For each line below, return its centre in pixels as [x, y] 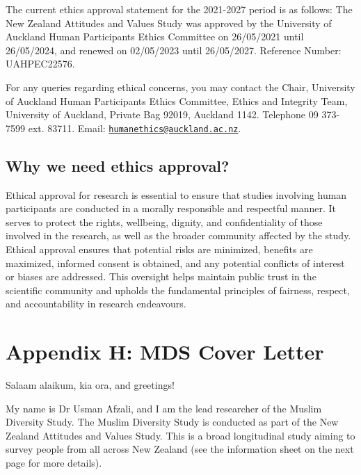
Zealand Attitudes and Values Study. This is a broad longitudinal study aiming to [180, 435]
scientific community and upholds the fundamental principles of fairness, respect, [178, 290]
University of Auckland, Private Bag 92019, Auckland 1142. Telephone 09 [162, 114]
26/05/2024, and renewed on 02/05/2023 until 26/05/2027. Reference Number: [174, 50]
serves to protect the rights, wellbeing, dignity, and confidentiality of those [164, 222]
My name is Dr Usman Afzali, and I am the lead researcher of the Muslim [164, 408]
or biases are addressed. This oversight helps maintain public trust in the [161, 276]
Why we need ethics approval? [118, 165]
